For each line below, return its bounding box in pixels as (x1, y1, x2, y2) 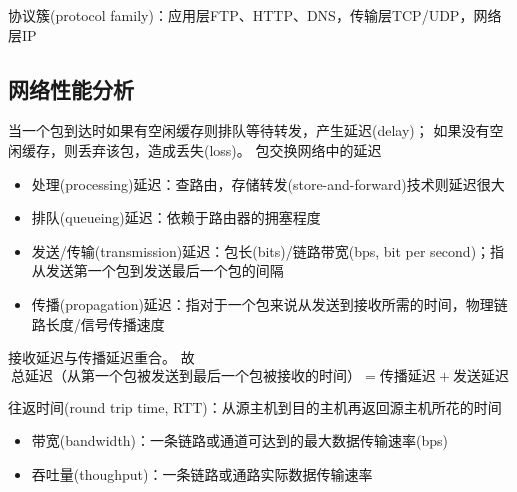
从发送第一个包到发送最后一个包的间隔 (31, 260, 284, 281)
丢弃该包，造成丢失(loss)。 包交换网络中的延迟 (77, 139, 382, 160)
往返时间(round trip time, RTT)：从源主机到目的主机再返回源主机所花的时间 (8, 396, 502, 417)
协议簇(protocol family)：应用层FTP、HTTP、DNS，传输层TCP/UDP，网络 (8, 5, 502, 25)
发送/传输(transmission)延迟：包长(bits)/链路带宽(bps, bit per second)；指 (31, 240, 505, 261)
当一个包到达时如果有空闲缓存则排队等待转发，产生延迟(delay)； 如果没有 (8, 120, 490, 141)
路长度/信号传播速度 (31, 313, 165, 334)
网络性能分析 (8, 73, 134, 104)
